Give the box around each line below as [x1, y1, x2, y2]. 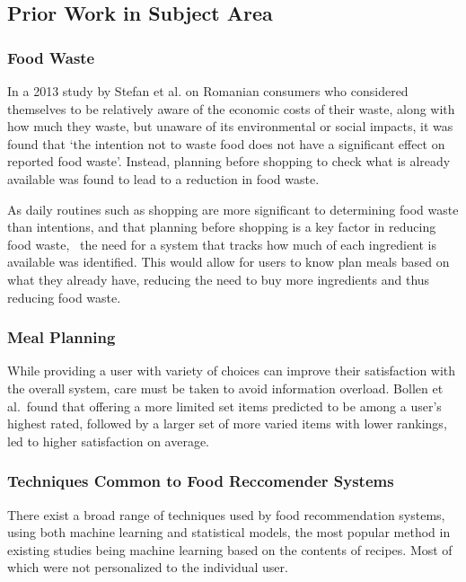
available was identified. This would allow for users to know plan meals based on [7, 252, 450, 271]
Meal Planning [7, 326, 116, 348]
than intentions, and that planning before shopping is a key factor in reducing [7, 217, 436, 236]
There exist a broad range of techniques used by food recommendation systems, [7, 505, 445, 524]
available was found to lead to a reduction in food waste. [7, 169, 320, 188]
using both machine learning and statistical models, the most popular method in [7, 523, 451, 542]
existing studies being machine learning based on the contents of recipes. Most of [7, 540, 453, 559]
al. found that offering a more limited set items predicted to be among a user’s [7, 396, 442, 415]
